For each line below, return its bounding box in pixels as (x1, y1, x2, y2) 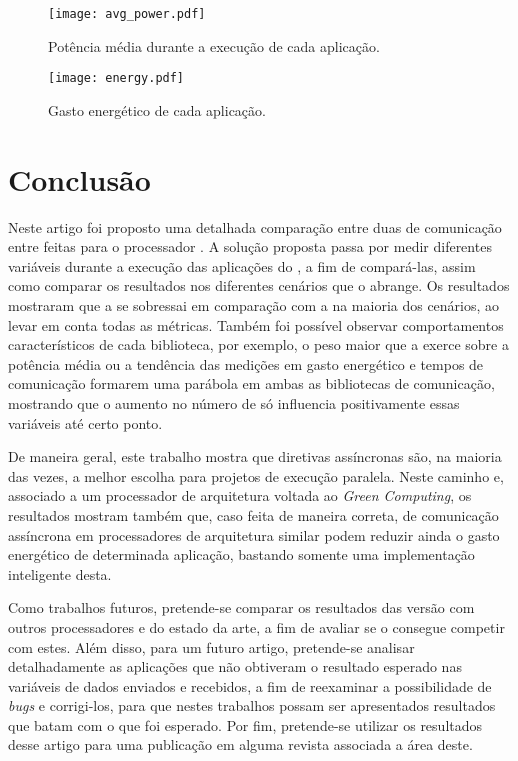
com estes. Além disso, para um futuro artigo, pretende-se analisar (8, 636, 415, 657)
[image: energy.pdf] (48, 71, 185, 86)
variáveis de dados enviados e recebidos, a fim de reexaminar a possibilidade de (8, 675, 492, 696)
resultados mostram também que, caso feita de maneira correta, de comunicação (8, 504, 499, 525)
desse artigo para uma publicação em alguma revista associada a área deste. (8, 734, 473, 755)
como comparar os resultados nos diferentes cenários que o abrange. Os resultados (8, 275, 510, 296)
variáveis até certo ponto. (8, 412, 163, 433)
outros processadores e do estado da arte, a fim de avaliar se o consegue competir (8, 616, 505, 637)
